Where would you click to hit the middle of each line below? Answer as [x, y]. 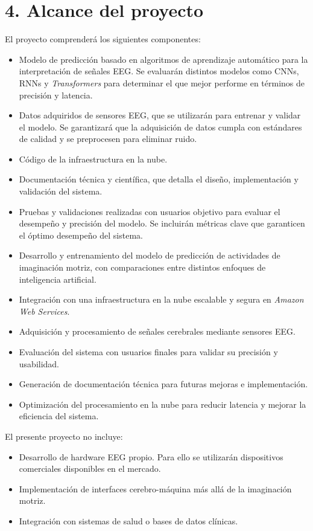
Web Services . [44, 311]
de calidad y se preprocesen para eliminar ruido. [108, 139]
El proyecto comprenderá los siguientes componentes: [103, 39]
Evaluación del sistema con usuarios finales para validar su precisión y [148, 352]
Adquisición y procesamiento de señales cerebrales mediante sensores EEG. [157, 331]
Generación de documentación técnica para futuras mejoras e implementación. [163, 384]
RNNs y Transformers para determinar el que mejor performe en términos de [162, 82]
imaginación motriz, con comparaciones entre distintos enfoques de [142, 267]
